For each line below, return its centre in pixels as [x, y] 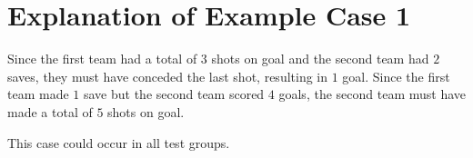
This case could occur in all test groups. [119, 142]
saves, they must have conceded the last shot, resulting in [168, 76]
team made [38, 94]
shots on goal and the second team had [320, 59]
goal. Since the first [396, 76]
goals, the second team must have [372, 94]
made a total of [50, 111]
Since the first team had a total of [102, 59]
